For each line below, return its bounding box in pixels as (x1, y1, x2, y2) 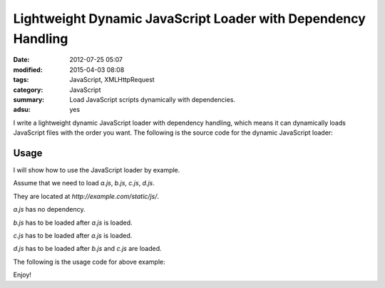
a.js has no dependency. (13, 205, 86, 214)
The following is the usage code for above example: (13, 257, 165, 266)
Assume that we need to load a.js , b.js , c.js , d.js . (13, 179, 155, 187)
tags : (13, 76, 29, 84)
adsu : (13, 106, 31, 114)
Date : (13, 56, 30, 64)
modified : (13, 65, 43, 74)
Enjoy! (13, 271, 32, 279)
